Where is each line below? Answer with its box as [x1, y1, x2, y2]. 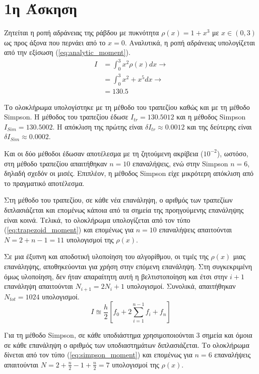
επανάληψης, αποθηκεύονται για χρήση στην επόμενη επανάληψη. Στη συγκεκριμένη [4, 261, 252, 271]
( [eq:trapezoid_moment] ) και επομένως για [4, 224, 134, 235]
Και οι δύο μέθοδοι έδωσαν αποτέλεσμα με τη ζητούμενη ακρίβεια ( [4, 148, 204, 158]
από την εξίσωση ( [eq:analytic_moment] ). [4, 47, 131, 57]
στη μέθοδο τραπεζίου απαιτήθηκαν [4, 158, 107, 168]
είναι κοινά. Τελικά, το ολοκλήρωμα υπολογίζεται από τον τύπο [4, 214, 190, 225]
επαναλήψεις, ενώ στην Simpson [133, 158, 228, 168]
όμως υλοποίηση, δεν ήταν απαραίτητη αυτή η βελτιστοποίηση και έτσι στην [4, 271, 228, 281]
